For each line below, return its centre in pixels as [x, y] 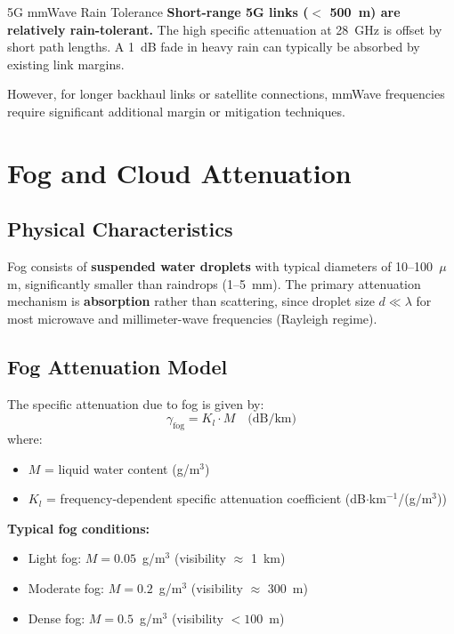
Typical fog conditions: [78, 528]
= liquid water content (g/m [122, 468]
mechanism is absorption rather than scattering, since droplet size [191, 301]
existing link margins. [66, 64]
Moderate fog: [66, 588]
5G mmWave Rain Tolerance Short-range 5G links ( [158, 12]
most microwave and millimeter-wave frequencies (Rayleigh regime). [192, 318]
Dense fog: [57, 618]
